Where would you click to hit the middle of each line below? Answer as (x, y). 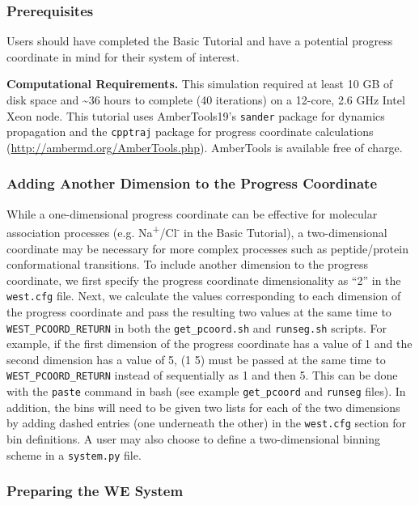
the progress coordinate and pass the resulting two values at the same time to (199, 312)
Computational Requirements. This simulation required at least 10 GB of (200, 84)
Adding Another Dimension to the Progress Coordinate (192, 183)
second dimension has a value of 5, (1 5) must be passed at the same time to (196, 359)
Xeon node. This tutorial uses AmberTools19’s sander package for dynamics (196, 115)
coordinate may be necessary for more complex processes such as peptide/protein (207, 248)
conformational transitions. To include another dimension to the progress (188, 264)
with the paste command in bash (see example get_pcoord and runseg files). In (206, 391)
